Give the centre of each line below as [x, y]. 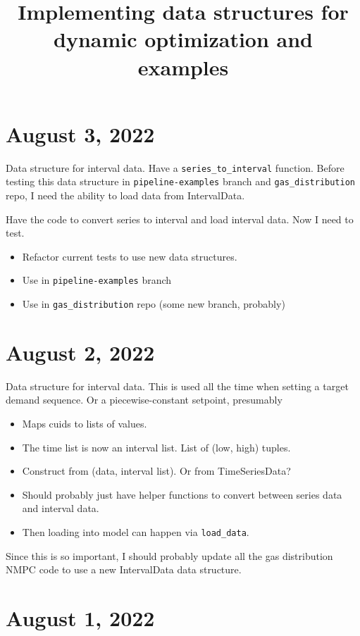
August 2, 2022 [80, 352]
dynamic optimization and [183, 39]
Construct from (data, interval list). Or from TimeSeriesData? [156, 471]
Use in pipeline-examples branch [97, 280]
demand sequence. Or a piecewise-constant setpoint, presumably [144, 400]
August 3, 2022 [80, 133]
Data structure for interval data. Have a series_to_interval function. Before [175, 167]
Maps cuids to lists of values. [85, 423]
